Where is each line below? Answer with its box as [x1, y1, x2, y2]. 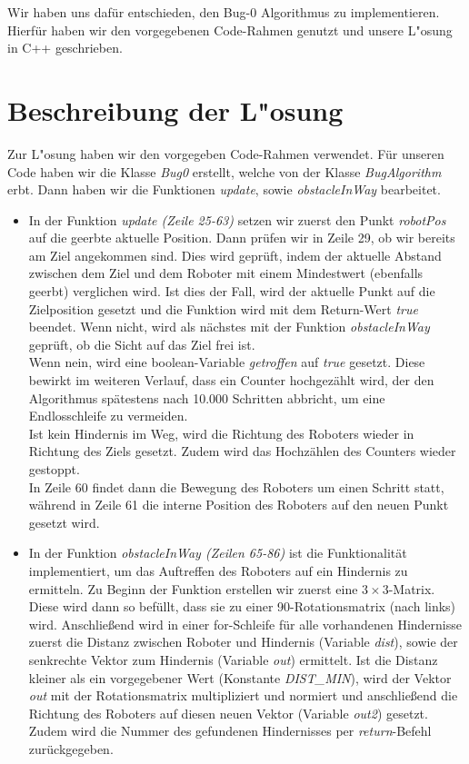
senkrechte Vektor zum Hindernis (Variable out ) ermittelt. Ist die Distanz [28, 650, 438, 669]
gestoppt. [28, 460, 80, 478]
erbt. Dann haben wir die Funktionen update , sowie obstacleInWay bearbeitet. [7, 180, 441, 199]
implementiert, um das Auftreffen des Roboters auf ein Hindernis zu [28, 561, 408, 580]
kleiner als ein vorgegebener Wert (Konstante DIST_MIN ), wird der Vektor [28, 668, 452, 687]
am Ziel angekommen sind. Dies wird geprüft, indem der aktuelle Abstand [28, 245, 442, 264]
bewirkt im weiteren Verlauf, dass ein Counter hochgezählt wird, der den [28, 371, 434, 390]
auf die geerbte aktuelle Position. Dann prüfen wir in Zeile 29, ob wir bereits [28, 228, 455, 247]
